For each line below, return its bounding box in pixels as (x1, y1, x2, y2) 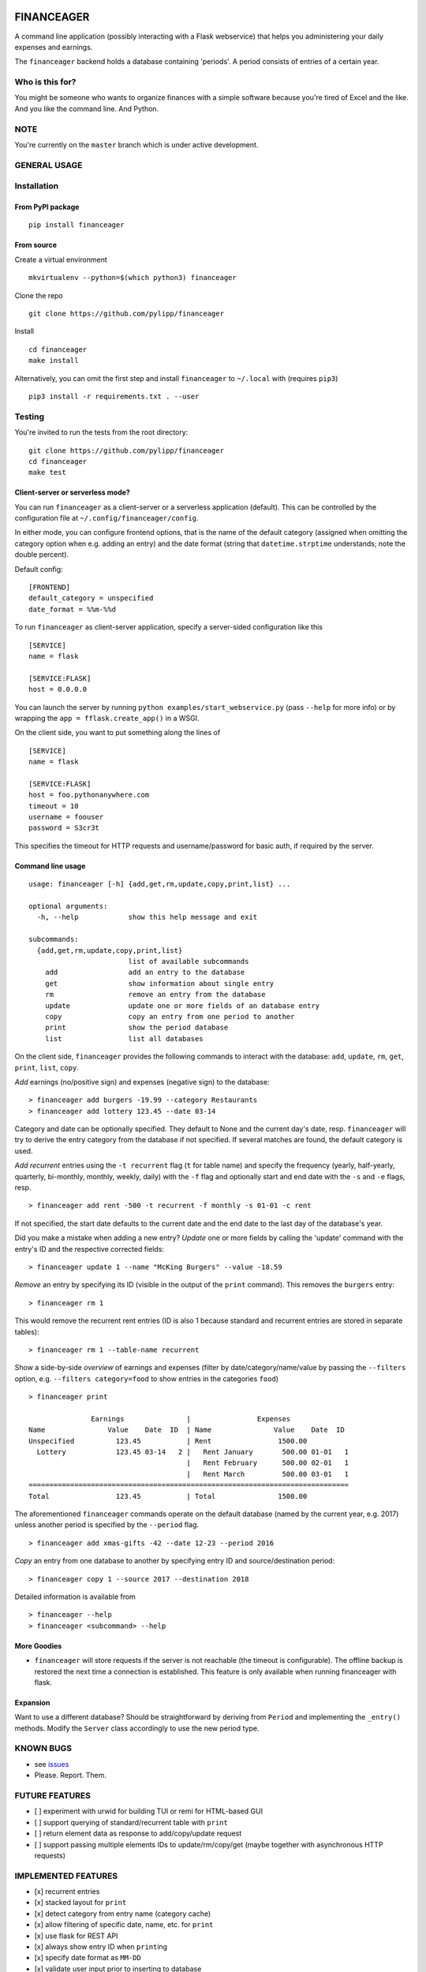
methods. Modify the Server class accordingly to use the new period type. (14, 1724, 260, 1733)
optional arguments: (28, 902, 108, 911)
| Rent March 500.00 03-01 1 (186, 1470, 349, 1478)
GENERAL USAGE (14, 159, 83, 170)
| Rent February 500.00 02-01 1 (186, 1458, 349, 1467)
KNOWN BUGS (14, 1743, 73, 1754)
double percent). (14, 550, 69, 559)
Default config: (14, 564, 63, 573)
